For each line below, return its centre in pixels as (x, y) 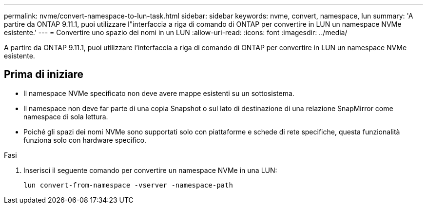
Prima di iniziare (44, 75)
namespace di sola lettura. (66, 116)
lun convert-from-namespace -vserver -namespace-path (128, 185)
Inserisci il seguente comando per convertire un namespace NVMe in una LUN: (150, 170)
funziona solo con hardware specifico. (85, 140)
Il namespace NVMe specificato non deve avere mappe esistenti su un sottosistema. (159, 93)
